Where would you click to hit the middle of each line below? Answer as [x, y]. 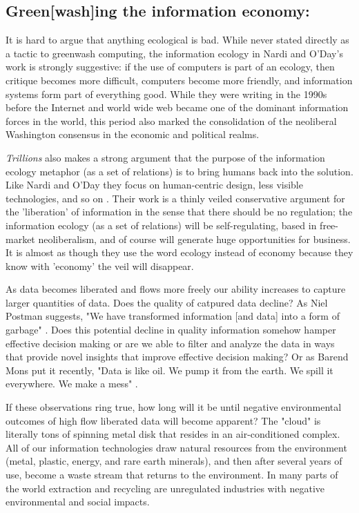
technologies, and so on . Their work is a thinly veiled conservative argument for [175, 198]
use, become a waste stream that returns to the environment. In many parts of [172, 475]
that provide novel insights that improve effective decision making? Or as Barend [177, 357]
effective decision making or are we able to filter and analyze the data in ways [170, 343]
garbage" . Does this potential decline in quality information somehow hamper [171, 330]
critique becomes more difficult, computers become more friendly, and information [179, 80]
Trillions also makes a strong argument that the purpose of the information [165, 157]
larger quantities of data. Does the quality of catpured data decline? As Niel [167, 302]
